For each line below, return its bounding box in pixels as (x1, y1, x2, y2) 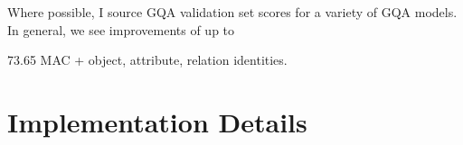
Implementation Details (7, 103, 307, 140)
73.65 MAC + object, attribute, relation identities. (7, 50, 288, 69)
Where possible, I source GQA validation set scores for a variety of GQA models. (7, 3, 458, 21)
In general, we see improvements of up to (7, 20, 235, 39)
